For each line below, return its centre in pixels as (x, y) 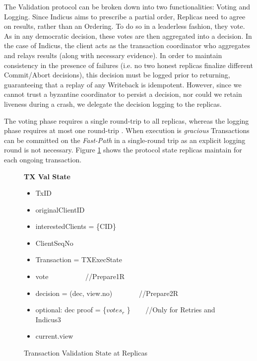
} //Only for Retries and (171, 310)
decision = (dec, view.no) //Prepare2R (107, 293)
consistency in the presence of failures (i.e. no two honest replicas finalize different (128, 65)
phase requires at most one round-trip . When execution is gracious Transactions (127, 130)
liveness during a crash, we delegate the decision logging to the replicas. (113, 104)
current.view (54, 336)
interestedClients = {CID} (76, 226)
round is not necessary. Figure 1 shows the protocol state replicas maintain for (123, 150)
